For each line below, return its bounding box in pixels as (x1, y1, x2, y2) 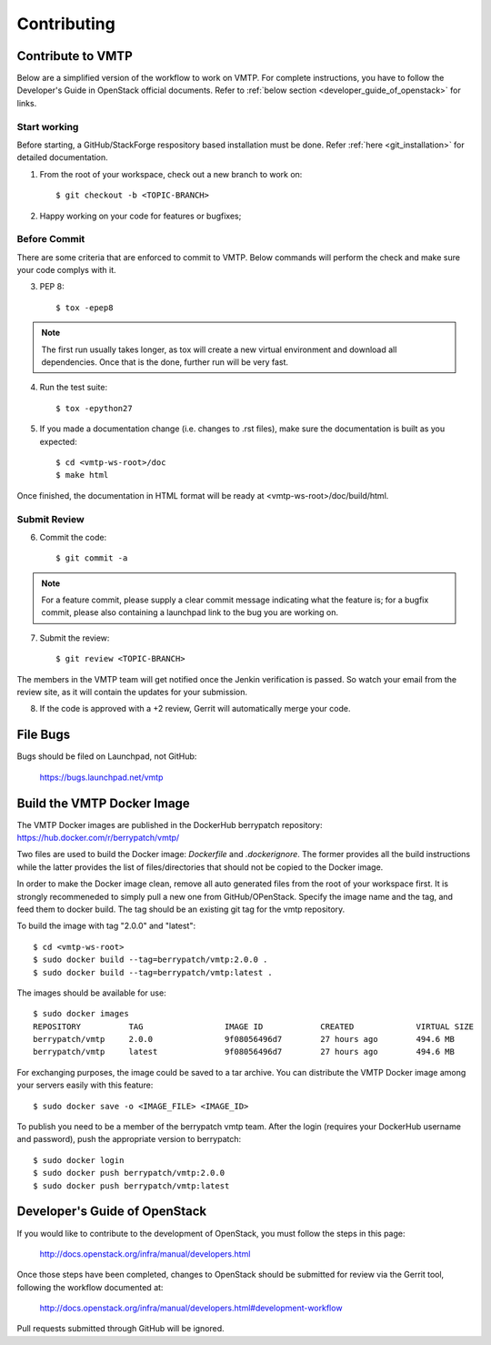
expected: (39, 436, 77, 447)
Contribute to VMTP (16, 48, 133, 64)
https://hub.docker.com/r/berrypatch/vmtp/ (16, 833, 180, 844)
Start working (16, 120, 79, 133)
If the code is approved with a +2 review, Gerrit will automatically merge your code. (39, 703, 351, 714)
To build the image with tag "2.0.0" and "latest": (16, 920, 195, 932)
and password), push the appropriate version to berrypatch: (16, 1134, 241, 1145)
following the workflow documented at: (16, 1281, 164, 1292)
